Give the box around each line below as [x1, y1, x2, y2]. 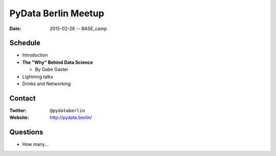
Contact [9, 94, 36, 102]
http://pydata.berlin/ [50, 115, 92, 121]
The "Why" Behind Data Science [22, 59, 93, 65]
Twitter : [9, 107, 27, 113]
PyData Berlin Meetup [9, 8, 104, 19]
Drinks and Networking [22, 81, 71, 87]
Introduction [22, 52, 48, 58]
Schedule [9, 39, 41, 47]
